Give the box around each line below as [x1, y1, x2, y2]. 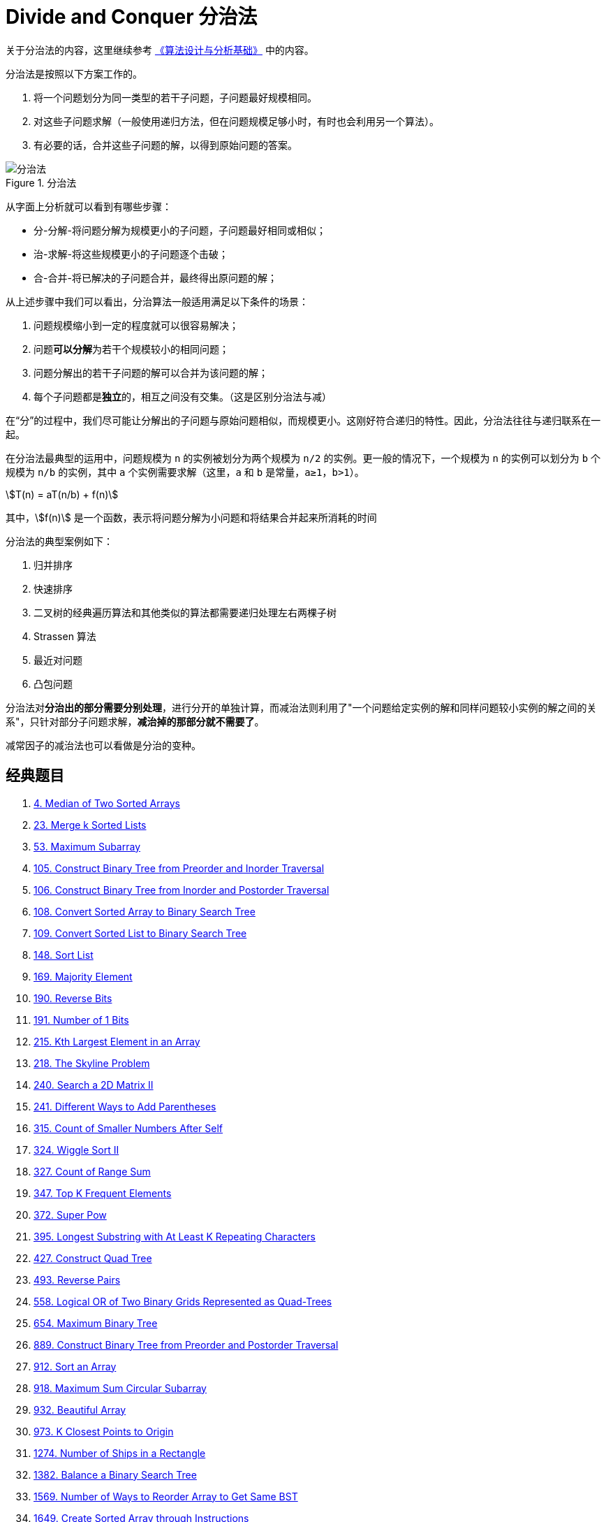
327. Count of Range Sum [34, 1165, 151, 1177]
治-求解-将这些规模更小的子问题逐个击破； [34, 247, 228, 260]
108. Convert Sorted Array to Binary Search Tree [34, 905, 256, 918]
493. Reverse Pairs [34, 1273, 121, 1286]
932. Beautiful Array [34, 1403, 126, 1416]
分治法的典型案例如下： [6, 535, 113, 547]
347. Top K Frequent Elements [34, 1187, 172, 1199]
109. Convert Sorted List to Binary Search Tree [34, 927, 247, 939]
